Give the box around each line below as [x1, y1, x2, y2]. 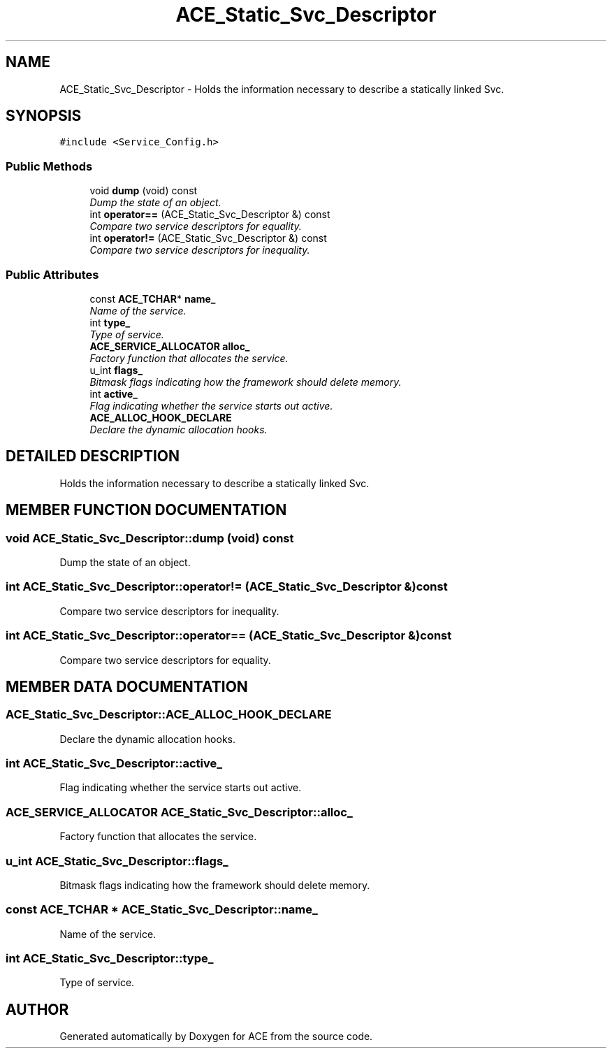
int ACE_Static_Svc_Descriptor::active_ [6, 756, 223, 771]
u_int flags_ [89, 363, 143, 376]
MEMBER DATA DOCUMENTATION [6, 677, 248, 695]
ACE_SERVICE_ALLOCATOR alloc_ [89, 340, 250, 352]
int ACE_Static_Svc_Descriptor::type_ [6, 951, 214, 966]
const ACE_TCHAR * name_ [89, 292, 216, 305]
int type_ [89, 316, 131, 329]
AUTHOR [6, 1000, 69, 1018]
